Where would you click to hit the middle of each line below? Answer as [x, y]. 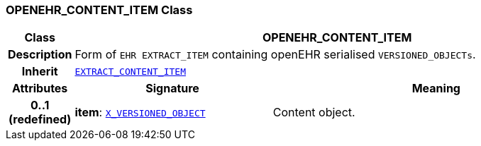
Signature [172, 89]
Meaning [436, 89]
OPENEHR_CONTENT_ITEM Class [99, 10]
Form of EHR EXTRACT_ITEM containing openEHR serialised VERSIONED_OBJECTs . [275, 55]
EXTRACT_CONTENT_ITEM [130, 71]
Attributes [40, 89]
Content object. [314, 112]
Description [40, 55]
